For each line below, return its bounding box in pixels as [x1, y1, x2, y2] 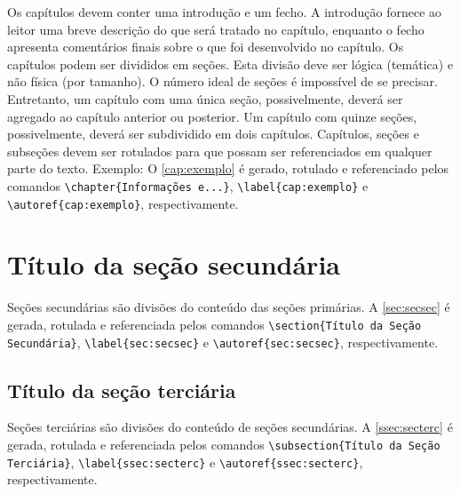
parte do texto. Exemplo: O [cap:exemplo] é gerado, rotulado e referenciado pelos [7, 159, 449, 178]
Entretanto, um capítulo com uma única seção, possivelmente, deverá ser [7, 89, 403, 108]
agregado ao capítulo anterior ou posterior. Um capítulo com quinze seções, [7, 107, 417, 125]
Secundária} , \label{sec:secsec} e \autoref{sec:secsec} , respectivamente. [7, 332, 439, 351]
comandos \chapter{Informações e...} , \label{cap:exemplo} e [7, 176, 369, 195]
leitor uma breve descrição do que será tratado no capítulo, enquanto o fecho [7, 20, 424, 38]
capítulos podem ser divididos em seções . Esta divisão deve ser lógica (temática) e [7, 54, 454, 73]
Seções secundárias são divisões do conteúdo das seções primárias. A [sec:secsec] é [7, 298, 450, 316]
